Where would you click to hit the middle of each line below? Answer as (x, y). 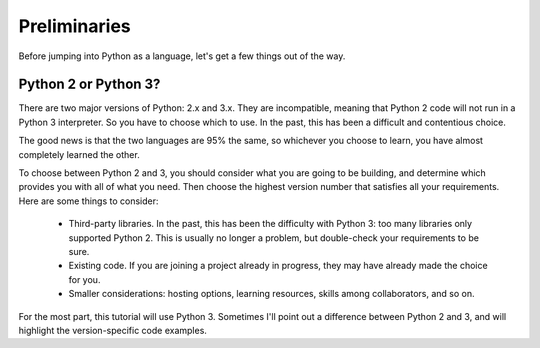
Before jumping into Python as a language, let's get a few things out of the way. (182, 56)
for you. (84, 279)
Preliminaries (75, 26)
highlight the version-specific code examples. (112, 330)
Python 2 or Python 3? (89, 84)
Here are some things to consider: (88, 201)
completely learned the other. (79, 154)
